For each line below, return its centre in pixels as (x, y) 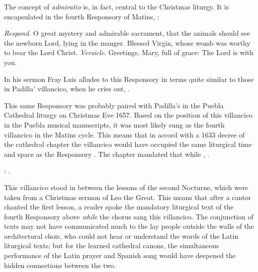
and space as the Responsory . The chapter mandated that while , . (107, 154)
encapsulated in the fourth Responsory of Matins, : (82, 16)
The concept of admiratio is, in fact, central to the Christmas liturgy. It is (117, 6)
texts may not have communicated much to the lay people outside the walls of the (129, 226)
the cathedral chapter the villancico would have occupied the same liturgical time (128, 144)
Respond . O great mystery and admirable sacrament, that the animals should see (127, 33)
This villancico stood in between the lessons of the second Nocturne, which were (126, 187)
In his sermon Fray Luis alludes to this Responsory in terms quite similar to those (129, 79)
